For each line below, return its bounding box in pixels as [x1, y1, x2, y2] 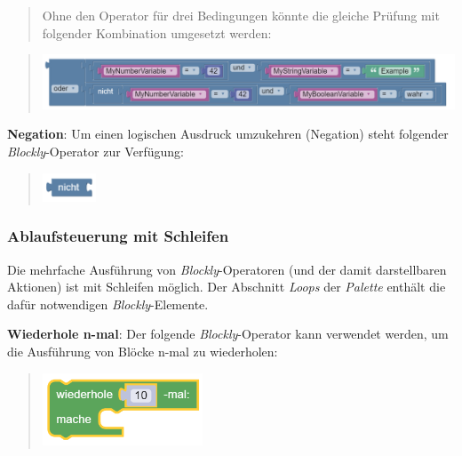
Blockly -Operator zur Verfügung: [7, 142, 184, 161]
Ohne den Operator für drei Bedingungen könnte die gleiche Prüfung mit [42, 6, 440, 24]
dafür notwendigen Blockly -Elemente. [7, 294, 209, 313]
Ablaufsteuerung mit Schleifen [7, 225, 229, 247]
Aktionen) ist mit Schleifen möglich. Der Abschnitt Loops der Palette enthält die [7, 277, 446, 296]
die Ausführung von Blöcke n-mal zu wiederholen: [7, 342, 278, 361]
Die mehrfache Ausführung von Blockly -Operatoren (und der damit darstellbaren [7, 260, 447, 278]
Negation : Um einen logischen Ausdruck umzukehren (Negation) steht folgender [7, 124, 449, 143]
